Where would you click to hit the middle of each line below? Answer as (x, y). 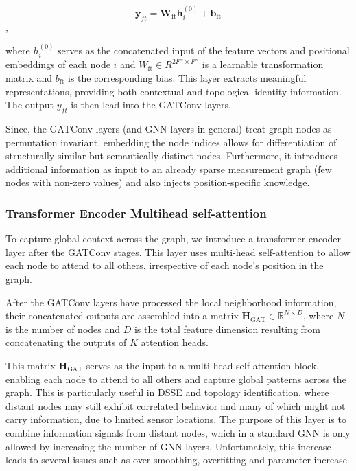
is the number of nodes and (63, 329)
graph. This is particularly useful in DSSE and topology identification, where (167, 392)
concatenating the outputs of (66, 342)
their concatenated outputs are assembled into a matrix (122, 315)
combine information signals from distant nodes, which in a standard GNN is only (178, 432)
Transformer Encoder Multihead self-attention (136, 212)
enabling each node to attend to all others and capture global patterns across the (176, 379)
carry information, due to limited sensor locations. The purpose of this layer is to (176, 419)
